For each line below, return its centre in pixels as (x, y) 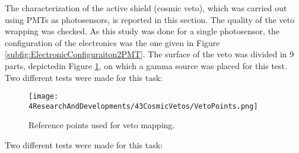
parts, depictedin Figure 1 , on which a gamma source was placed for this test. (146, 65)
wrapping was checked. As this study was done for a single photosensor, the (142, 31)
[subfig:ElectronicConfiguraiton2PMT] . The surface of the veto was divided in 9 (149, 54)
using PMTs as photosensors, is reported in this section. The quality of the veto (150, 19)
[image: (44, 97)
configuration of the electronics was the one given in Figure (112, 42)
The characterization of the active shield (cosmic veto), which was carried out (146, 8)
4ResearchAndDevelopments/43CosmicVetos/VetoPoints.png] (143, 106)
